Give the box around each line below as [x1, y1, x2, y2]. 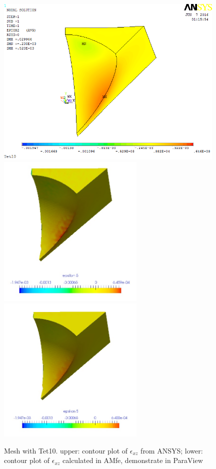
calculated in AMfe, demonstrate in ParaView [62, 455, 203, 465]
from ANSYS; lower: [140, 445, 203, 455]
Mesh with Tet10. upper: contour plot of [4, 445, 128, 455]
